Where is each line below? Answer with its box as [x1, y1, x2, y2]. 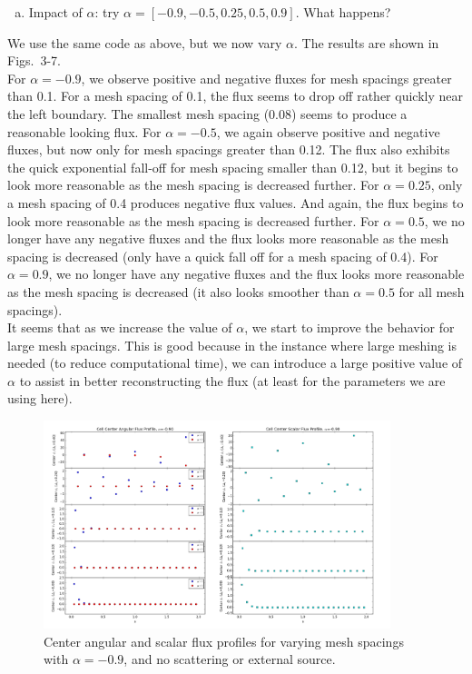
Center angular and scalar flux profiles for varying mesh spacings [44, 631, 404, 650]
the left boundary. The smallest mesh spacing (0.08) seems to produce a [7, 104, 408, 123]
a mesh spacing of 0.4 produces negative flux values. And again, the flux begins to [7, 193, 464, 212]
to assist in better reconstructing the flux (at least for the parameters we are [19, 371, 446, 390]
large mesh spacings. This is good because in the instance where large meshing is [7, 335, 457, 354]
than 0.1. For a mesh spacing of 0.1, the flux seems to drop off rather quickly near [7, 86, 463, 105]
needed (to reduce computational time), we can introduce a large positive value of [7, 353, 463, 372]
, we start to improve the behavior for [244, 318, 455, 337]
